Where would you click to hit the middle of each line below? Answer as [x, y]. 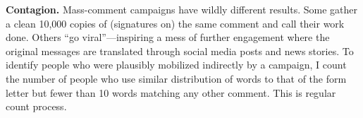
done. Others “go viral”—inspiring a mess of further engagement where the [168, 37]
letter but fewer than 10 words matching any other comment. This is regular [171, 92]
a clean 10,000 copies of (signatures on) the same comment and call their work [175, 23]
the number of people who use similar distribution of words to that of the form [176, 78]
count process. [36, 106]
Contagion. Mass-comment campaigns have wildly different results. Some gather [182, 9]
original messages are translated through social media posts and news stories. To [180, 51]
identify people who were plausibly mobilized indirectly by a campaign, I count [176, 65]
